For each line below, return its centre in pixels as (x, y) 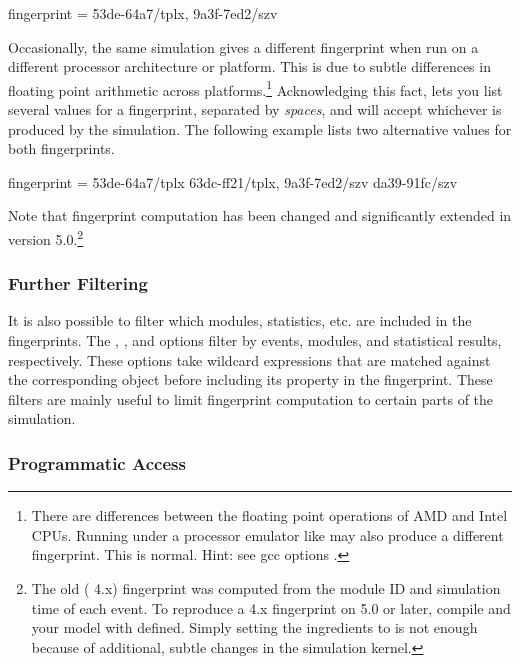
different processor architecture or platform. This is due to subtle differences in (249, 66)
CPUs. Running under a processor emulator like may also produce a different (267, 534)
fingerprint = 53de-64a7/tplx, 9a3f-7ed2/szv (143, 13)
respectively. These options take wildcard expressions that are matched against (249, 359)
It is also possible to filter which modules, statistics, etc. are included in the (240, 320)
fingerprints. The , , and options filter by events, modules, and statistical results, (255, 340)
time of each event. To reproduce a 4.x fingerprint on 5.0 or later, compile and (271, 607)
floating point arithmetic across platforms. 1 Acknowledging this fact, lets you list (255, 88)
